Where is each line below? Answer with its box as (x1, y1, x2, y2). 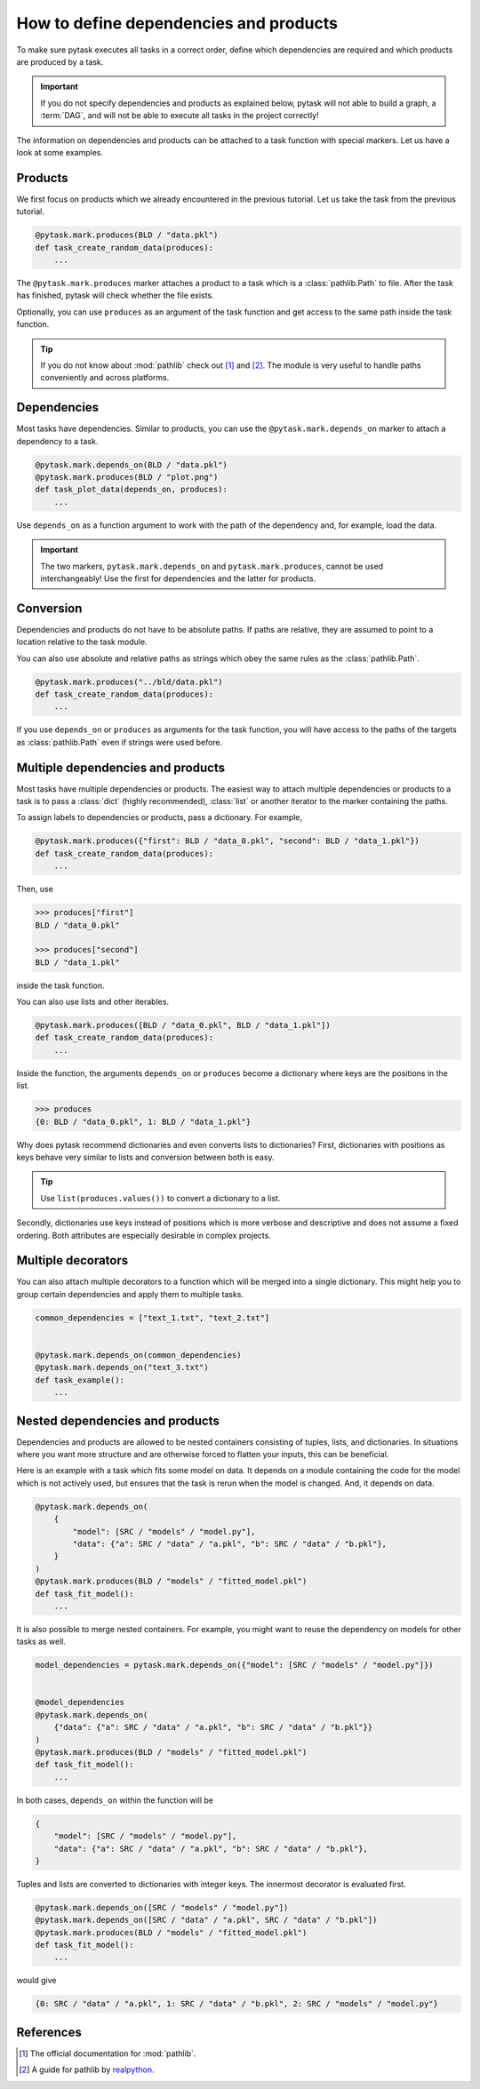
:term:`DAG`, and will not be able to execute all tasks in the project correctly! (40, 110, 319, 121)
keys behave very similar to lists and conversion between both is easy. (16, 1152, 275, 1162)
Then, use (16, 884, 53, 895)
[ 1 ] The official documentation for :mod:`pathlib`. (19, 2048, 196, 2059)
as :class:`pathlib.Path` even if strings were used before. (16, 737, 223, 747)
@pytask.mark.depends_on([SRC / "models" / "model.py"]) (35, 1902, 289, 1912)
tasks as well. (16, 1636, 67, 1647)
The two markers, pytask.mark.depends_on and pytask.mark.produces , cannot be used (40, 561, 384, 571)
